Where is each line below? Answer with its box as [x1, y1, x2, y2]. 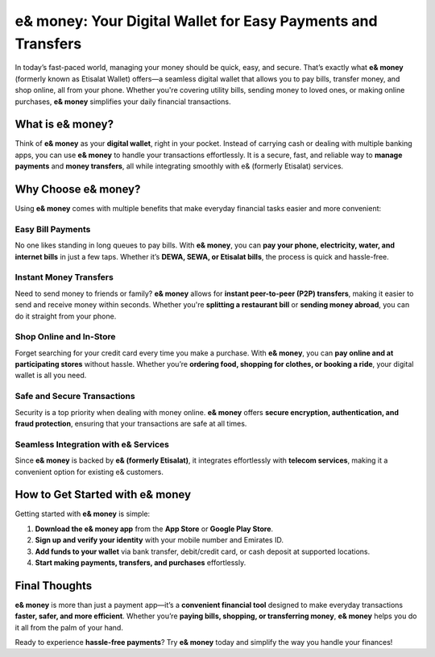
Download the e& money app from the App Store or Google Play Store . [35, 524, 274, 534]
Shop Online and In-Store [14, 331, 116, 343]
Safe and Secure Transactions [14, 391, 136, 402]
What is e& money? [14, 118, 114, 131]
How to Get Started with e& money [14, 488, 192, 501]
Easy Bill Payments [14, 223, 91, 235]
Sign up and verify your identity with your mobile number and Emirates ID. [35, 535, 284, 545]
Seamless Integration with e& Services [14, 439, 169, 450]
